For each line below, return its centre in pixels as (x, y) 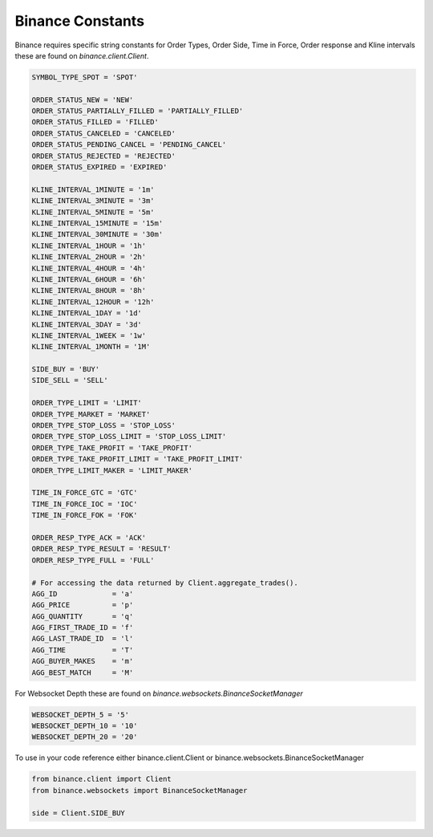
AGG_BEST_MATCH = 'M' (83, 672)
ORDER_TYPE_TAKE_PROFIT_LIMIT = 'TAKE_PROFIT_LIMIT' (138, 459)
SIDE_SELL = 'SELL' (70, 380)
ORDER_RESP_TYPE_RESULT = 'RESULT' (101, 549)
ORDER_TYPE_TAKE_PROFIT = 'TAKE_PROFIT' (112, 448)
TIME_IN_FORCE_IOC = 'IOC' (85, 504)
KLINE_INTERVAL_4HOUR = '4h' (89, 268)
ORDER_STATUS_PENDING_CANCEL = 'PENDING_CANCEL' (129, 145)
